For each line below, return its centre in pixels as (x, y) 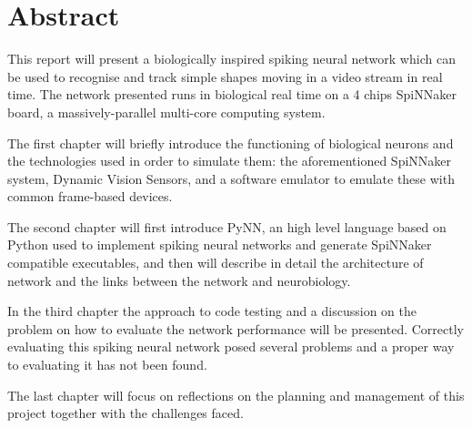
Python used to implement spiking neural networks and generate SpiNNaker (220, 245)
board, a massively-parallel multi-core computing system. (166, 112)
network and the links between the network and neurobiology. (179, 280)
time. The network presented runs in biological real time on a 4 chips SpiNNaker (232, 94)
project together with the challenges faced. (126, 413)
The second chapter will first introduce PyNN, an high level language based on (227, 226)
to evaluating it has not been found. (107, 365)
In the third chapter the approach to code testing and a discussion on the (212, 311)
